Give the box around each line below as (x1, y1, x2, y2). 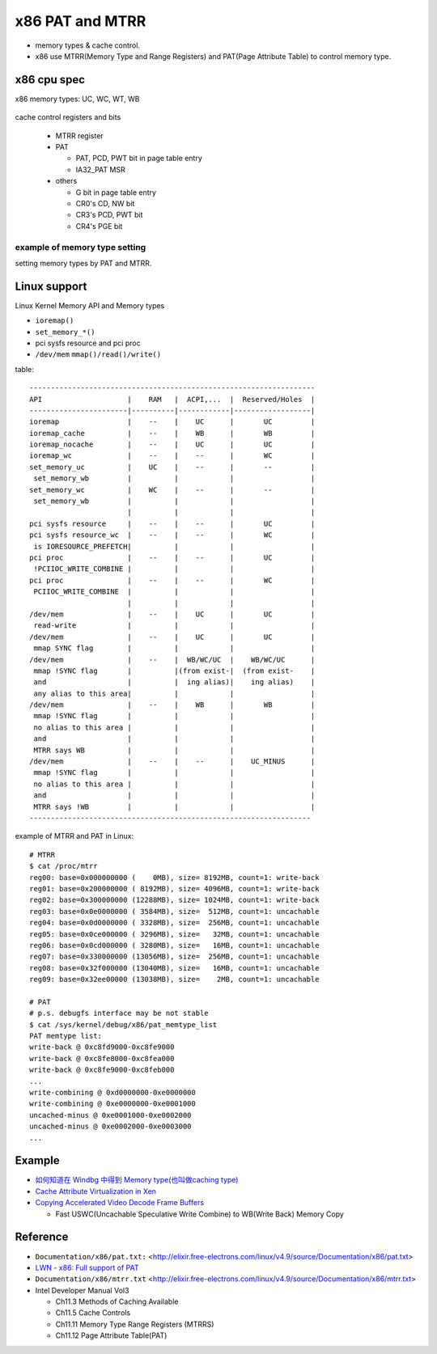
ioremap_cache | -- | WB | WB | (29, 429, 316, 438)
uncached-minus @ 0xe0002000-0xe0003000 (29, 1122, 192, 1132)
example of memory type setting (15, 241, 146, 252)
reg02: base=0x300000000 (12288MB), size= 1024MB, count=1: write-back (29, 895, 320, 905)
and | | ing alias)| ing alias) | (33, 678, 316, 687)
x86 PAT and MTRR (15, 12, 146, 30)
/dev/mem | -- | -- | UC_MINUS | (29, 757, 316, 766)
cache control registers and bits (15, 112, 121, 122)
